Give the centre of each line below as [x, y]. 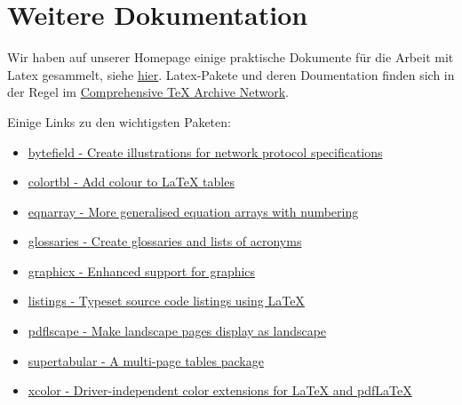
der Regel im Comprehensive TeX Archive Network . [148, 92]
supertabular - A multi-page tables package [146, 360]
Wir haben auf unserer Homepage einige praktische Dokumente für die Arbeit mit [231, 57]
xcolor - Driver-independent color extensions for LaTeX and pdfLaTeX [220, 390]
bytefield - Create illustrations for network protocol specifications [205, 151]
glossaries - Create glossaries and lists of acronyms [165, 241]
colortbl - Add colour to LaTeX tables [131, 182]
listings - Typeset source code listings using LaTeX [166, 301]
